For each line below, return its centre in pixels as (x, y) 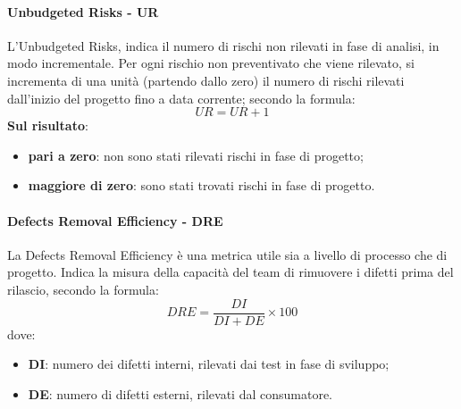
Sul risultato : (48, 125)
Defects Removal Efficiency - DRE (115, 220)
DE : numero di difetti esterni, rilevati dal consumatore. (180, 393)
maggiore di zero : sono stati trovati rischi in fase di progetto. (201, 185)
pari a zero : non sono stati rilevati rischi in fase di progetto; (196, 155)
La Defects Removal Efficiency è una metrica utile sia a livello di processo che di (227, 254)
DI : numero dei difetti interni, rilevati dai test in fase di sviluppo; (209, 364)
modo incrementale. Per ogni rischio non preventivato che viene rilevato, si (211, 63)
